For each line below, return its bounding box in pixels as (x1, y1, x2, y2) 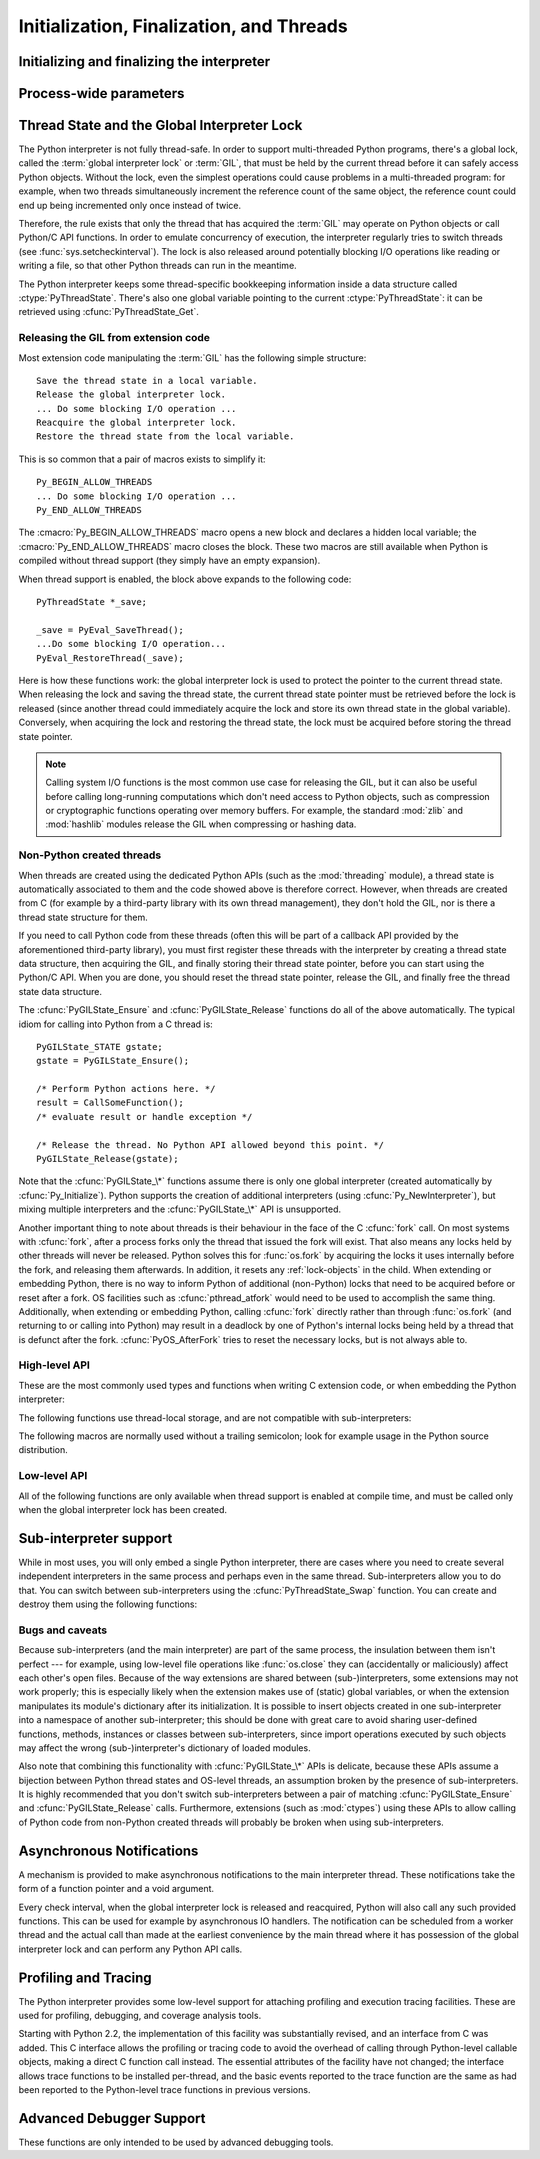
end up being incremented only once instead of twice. (18, 199, 242, 211)
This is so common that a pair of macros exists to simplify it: (18, 453, 266, 465)
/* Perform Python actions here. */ (36, 1083, 216, 1095)
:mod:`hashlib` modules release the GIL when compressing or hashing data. (45, 818, 357, 830)
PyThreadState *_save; (36, 596, 148, 607)
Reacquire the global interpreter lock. (36, 417, 237, 429)
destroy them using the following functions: (18, 1598, 198, 1610)
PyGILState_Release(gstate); (36, 1153, 179, 1165)
